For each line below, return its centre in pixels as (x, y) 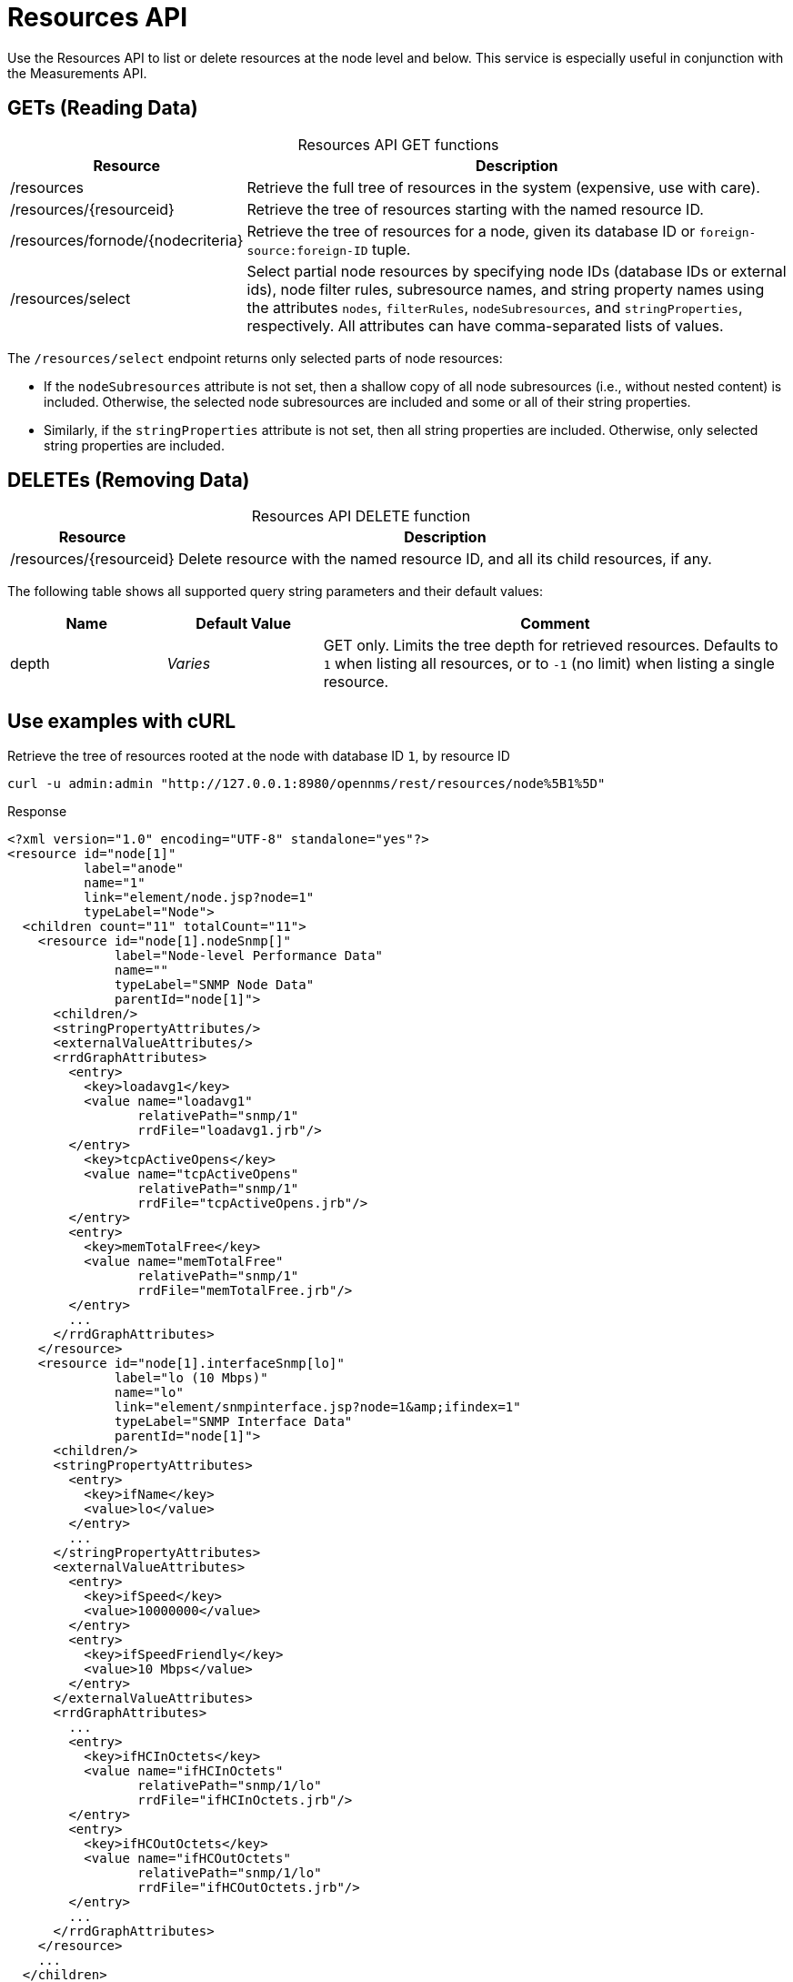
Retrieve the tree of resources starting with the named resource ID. (475, 209)
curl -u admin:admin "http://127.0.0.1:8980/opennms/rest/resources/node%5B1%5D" (306, 784)
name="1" (115, 883)
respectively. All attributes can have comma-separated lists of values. (485, 325)
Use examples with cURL (122, 721)
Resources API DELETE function (361, 516)
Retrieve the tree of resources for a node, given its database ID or (471, 231)
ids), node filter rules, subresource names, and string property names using (506, 289)
